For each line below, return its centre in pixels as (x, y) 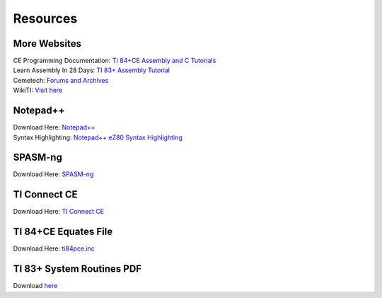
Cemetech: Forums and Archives (61, 80)
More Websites (47, 44)
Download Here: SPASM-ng (53, 174)
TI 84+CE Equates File (63, 232)
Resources (45, 18)
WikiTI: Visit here (38, 90)
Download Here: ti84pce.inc (54, 248)
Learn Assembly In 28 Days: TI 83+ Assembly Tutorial (91, 70)
